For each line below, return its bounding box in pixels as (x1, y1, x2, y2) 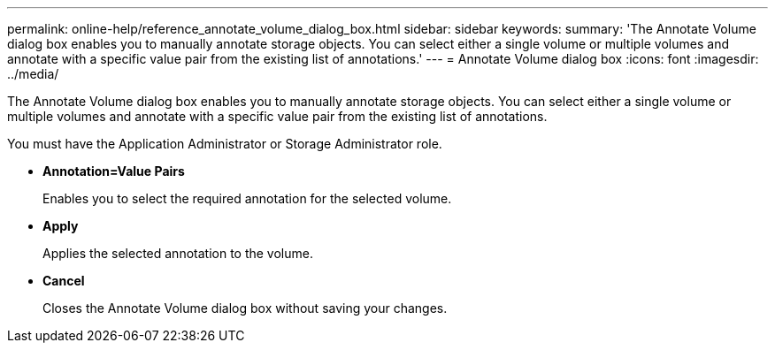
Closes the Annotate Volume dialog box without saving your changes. (42, 301, 448, 316)
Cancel (42, 273, 85, 288)
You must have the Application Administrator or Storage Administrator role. (7, 136, 442, 151)
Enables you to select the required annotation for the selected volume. (42, 191, 452, 206)
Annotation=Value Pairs (42, 164, 185, 179)
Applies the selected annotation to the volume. (42, 246, 313, 261)
